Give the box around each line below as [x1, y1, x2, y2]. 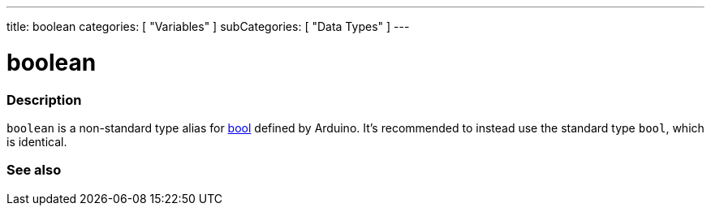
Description [6, 91, 82, 108]
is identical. [6, 134, 67, 149]
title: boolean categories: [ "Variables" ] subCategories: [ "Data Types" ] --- [6, 19, 410, 33]
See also [6, 162, 62, 179]
